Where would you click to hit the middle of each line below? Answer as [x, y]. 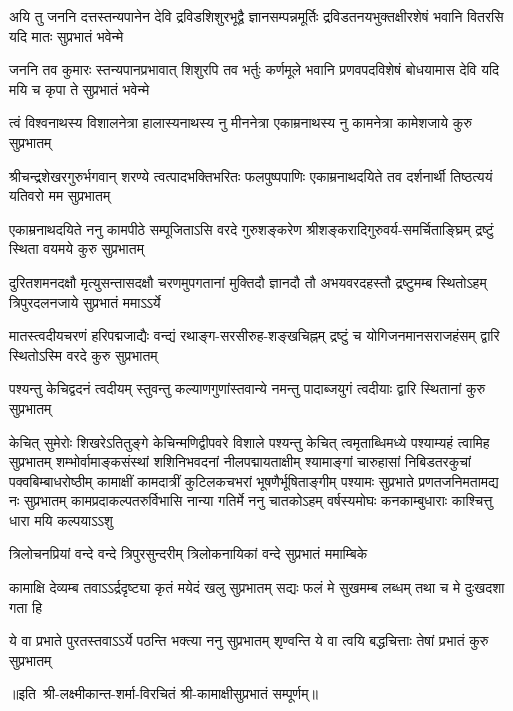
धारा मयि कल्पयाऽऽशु [61, 519]
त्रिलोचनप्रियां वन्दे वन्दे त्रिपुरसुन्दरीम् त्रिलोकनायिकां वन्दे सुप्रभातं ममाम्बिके [188, 553]
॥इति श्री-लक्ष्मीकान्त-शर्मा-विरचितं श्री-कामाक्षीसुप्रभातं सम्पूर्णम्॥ [163, 693]
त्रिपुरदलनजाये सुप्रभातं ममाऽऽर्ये [85, 301]
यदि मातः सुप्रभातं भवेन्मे [66, 35]
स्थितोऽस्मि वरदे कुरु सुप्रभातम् [83, 354]
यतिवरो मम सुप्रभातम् [60, 195]
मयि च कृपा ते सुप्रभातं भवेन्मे [79, 88]
